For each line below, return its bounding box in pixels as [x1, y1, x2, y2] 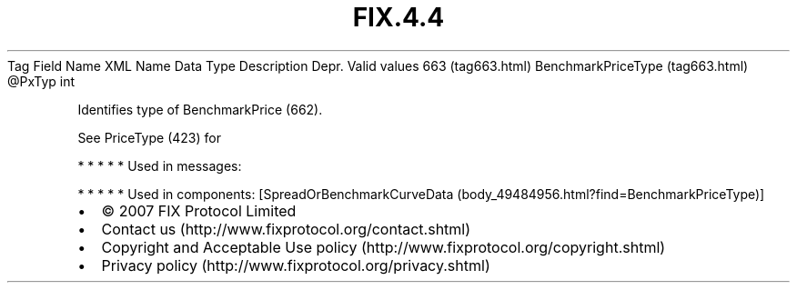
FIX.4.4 [352, 2, 445, 33]
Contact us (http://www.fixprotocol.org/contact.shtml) [101, 219, 471, 238]
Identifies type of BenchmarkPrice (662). [77, 101, 323, 117]
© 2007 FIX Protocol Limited [101, 201, 297, 220]
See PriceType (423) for [77, 129, 221, 145]
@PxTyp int [7, 73, 76, 89]
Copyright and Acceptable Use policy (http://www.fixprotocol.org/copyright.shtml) [101, 237, 666, 256]
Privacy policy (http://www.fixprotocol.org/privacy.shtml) [101, 255, 490, 275]
